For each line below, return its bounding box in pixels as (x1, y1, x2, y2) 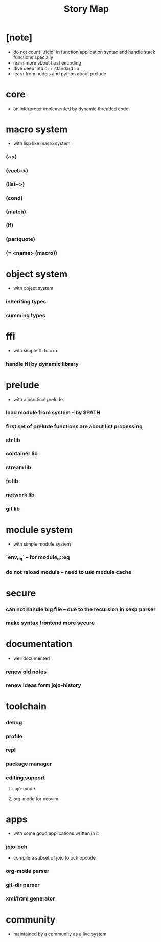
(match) (6, 208, 26, 215)
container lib (6, 450, 38, 457)
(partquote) (6, 236, 35, 243)
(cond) (6, 194, 23, 201)
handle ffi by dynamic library (6, 360, 79, 367)
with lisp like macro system (13, 140, 71, 146)
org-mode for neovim (13, 796, 59, 802)
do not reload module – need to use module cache (6, 569, 132, 576)
